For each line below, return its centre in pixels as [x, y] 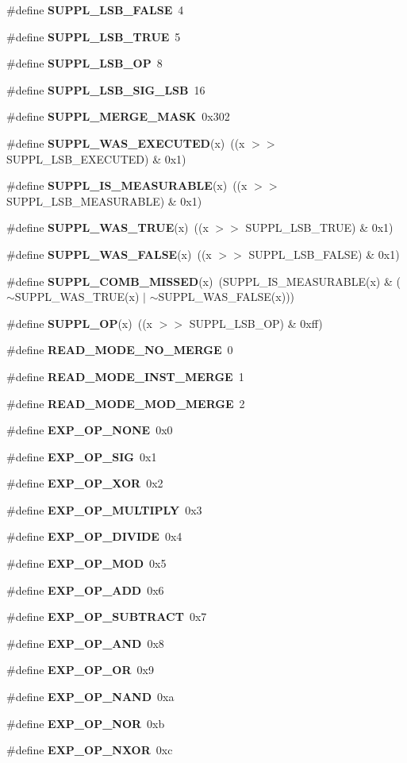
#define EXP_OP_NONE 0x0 [90, 430]
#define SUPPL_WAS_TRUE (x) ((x [108, 227]
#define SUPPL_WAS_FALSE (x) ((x [109, 254]
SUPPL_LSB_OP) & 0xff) [256, 323]
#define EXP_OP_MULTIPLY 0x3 [104, 509]
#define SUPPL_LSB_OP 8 [84, 63]
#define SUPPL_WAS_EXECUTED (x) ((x [126, 143]
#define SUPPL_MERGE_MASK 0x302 [118, 116]
